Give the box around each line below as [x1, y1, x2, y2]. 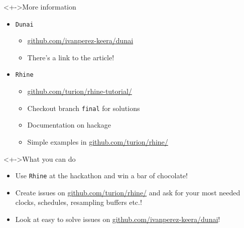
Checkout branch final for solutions [27, 102, 140, 113]
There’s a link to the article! [27, 52, 114, 62]
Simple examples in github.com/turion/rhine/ [27, 136, 168, 147]
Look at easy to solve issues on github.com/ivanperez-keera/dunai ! [15, 213, 220, 224]
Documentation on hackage [27, 120, 111, 130]
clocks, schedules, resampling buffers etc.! [15, 197, 142, 207]
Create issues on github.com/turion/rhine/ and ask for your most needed [15, 187, 240, 197]
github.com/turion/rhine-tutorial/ [27, 86, 132, 96]
